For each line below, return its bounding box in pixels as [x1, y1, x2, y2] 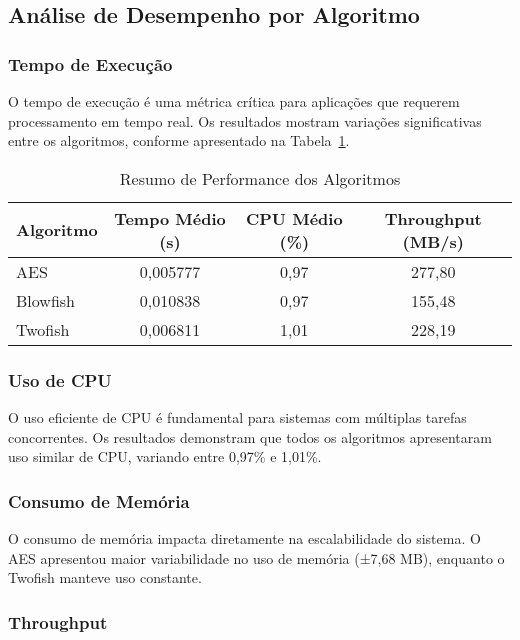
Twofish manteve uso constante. [8, 567, 202, 588]
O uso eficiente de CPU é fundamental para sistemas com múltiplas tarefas [8, 407, 467, 427]
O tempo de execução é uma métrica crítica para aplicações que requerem [8, 91, 460, 111]
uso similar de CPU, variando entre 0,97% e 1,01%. [8, 446, 322, 467]
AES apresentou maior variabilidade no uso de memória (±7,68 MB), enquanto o [8, 547, 505, 568]
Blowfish [16, 288, 75, 312]
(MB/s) [402, 229, 464, 253]
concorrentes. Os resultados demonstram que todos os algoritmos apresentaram [8, 426, 492, 447]
